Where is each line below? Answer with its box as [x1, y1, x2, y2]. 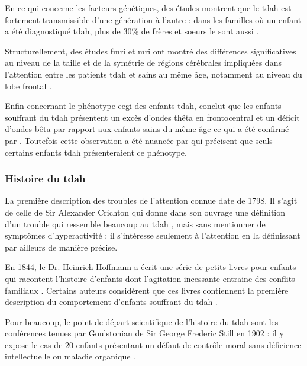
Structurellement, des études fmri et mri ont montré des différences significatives [5, 44, 296, 57]
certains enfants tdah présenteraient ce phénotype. [5, 146, 187, 158]
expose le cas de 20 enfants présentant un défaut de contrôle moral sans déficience [5, 338, 302, 351]
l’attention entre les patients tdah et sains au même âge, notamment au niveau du [5, 68, 302, 80]
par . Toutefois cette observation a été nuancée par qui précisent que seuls [5, 134, 273, 146]
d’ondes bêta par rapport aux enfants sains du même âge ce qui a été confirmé [5, 123, 289, 135]
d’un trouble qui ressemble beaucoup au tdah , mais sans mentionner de [5, 217, 266, 230]
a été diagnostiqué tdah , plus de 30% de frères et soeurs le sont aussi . [5, 25, 259, 37]
